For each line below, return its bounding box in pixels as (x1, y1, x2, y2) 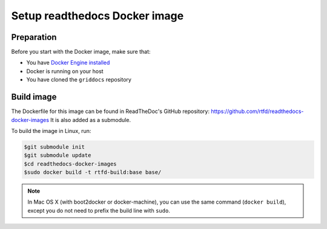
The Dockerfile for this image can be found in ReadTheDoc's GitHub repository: (11, 108, 210, 115)
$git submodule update (24, 152, 91, 159)
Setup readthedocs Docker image (11, 9, 184, 22)
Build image (11, 92, 57, 102)
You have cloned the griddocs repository (26, 76, 131, 83)
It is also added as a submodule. (50, 116, 131, 123)
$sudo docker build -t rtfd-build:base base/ (24, 169, 162, 176)
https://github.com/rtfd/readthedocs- (211, 108, 304, 115)
